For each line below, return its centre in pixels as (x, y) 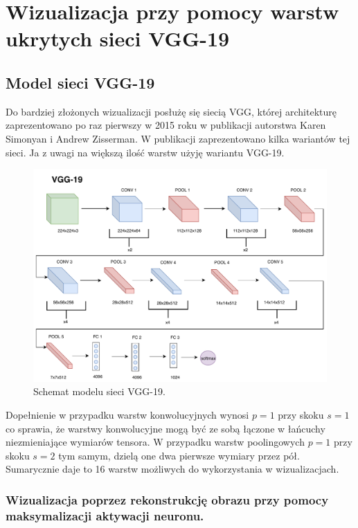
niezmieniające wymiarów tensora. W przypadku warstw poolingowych (155, 442)
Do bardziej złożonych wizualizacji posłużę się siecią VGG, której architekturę (171, 111)
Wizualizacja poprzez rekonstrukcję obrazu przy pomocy (167, 499)
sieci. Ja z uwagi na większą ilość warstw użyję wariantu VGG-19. (145, 152)
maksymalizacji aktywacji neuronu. (105, 515)
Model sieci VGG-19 (80, 82)
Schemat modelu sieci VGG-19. (99, 391)
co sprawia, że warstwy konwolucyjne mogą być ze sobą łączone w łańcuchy (165, 428)
